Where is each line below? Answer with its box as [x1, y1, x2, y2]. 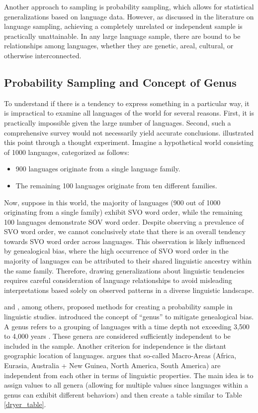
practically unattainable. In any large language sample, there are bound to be [4, 30, 241, 41]
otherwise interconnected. [4, 50, 82, 60]
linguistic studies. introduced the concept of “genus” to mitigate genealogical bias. [4, 311, 254, 322]
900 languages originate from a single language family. [15, 163, 180, 174]
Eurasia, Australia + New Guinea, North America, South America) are [4, 360, 221, 371]
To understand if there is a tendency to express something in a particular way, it [4, 98, 250, 108]
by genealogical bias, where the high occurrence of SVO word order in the [4, 246, 229, 256]
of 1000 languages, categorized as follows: [4, 146, 129, 157]
